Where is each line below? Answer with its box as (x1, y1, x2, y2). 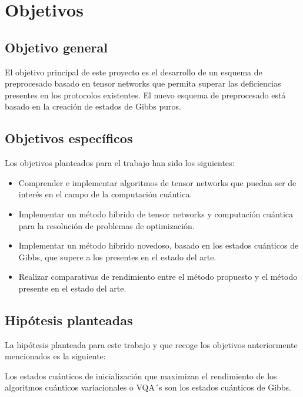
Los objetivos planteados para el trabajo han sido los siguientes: (5, 157, 235, 169)
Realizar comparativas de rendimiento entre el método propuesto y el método (18, 270, 298, 283)
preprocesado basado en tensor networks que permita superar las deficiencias (5, 77, 281, 90)
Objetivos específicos (5, 129, 133, 147)
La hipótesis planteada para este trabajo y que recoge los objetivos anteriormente (5, 338, 298, 350)
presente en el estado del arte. (18, 282, 126, 294)
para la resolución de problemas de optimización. (18, 219, 195, 231)
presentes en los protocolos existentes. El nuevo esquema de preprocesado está (5, 88, 286, 101)
